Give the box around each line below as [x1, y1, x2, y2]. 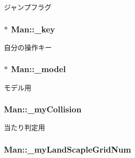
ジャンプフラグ [4, 2, 51, 12]
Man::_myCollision [4, 103, 82, 115]
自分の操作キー [4, 42, 52, 52]
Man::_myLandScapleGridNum [4, 143, 131, 155]
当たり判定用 [4, 122, 45, 132]
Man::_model [11, 63, 66, 75]
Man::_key [11, 23, 55, 35]
